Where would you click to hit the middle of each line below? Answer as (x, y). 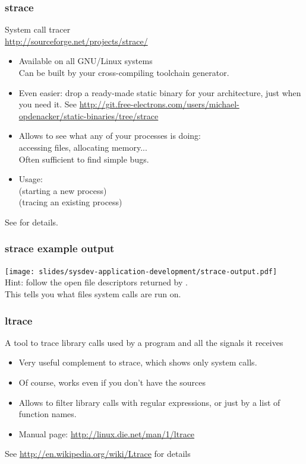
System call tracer (38, 29)
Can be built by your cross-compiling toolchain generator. (124, 72)
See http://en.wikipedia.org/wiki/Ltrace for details (98, 454)
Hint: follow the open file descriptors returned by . (96, 282)
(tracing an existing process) (70, 202)
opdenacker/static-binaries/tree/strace (89, 115)
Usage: (31, 179)
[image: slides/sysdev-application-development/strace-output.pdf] (141, 271)
